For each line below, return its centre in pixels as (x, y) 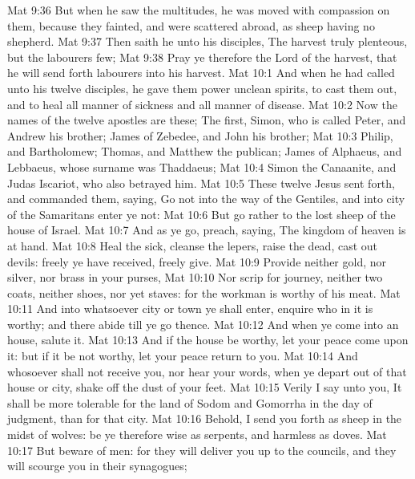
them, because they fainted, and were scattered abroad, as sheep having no (191, 25)
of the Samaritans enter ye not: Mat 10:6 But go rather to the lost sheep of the (201, 214)
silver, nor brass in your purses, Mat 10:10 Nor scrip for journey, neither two (195, 277)
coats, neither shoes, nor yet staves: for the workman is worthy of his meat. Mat (204, 292)
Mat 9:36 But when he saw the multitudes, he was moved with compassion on (199, 10)
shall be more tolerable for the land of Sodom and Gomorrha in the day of (190, 402)
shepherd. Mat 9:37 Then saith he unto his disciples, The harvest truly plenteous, (207, 41)
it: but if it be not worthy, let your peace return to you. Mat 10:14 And (183, 356)
